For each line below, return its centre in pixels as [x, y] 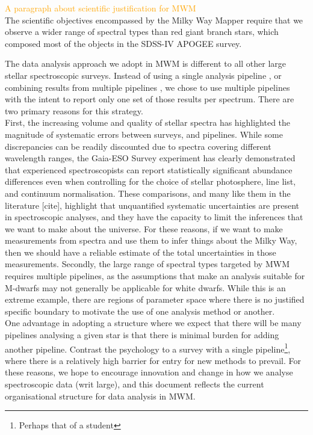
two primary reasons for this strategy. [74, 110]
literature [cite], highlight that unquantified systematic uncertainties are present [152, 205]
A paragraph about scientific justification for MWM [101, 8]
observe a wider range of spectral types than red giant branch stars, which [142, 32]
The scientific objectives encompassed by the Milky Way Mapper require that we [154, 20]
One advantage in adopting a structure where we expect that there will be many [153, 323]
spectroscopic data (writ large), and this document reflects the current [135, 384]
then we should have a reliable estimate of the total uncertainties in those [141, 252]
